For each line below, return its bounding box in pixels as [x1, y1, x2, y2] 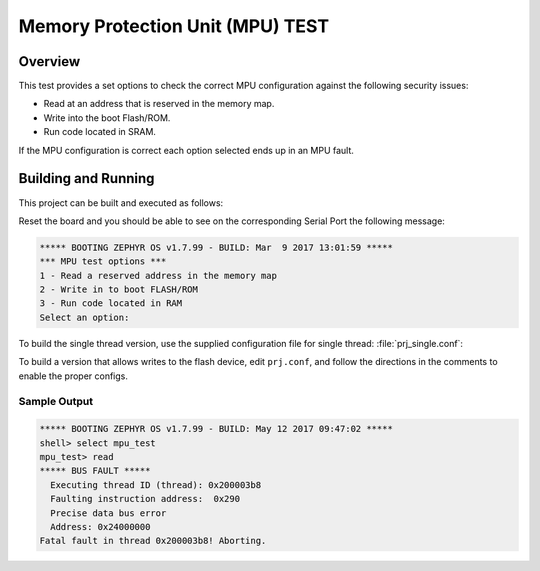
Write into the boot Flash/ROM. [43, 111, 171, 124]
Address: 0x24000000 [50, 521, 151, 532]
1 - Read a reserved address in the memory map [39, 270, 277, 281]
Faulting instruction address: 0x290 [50, 493, 240, 505]
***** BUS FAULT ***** [39, 465, 151, 477]
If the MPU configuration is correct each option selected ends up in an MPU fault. [18, 144, 355, 156]
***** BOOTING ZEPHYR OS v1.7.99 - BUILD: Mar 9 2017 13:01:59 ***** [39, 241, 394, 253]
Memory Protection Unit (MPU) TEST [18, 15, 330, 37]
